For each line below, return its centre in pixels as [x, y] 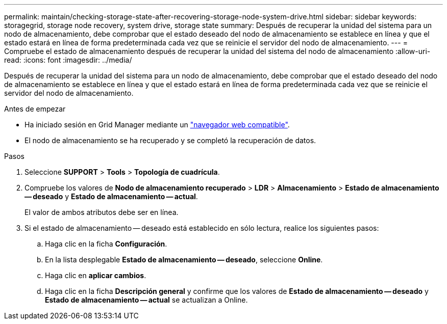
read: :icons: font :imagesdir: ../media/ [68, 60]
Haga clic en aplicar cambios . [96, 275]
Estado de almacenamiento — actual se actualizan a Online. [146, 300]
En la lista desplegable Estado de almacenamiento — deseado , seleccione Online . [184, 260]
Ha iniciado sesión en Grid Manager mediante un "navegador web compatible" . [157, 125]
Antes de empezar [35, 109]
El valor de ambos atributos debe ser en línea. [102, 212]
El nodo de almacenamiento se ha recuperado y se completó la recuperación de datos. [170, 140]
